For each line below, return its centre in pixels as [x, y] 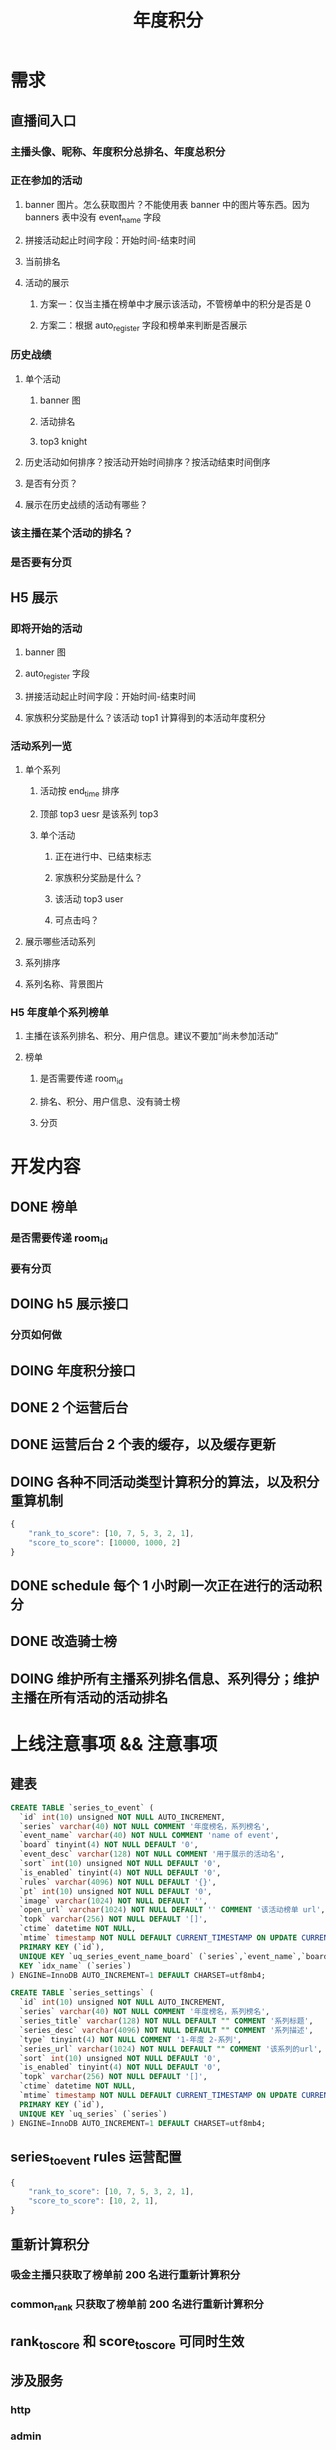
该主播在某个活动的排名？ [72, 533]
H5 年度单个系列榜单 [60, 1013]
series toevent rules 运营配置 [96, 2158]
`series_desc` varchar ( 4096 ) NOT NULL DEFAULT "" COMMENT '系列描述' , [166, 2030]
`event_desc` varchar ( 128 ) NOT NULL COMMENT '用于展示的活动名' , [152, 1854]
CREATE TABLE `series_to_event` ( [82, 1807]
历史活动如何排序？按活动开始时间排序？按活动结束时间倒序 [147, 462]
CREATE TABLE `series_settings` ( [82, 1993]
